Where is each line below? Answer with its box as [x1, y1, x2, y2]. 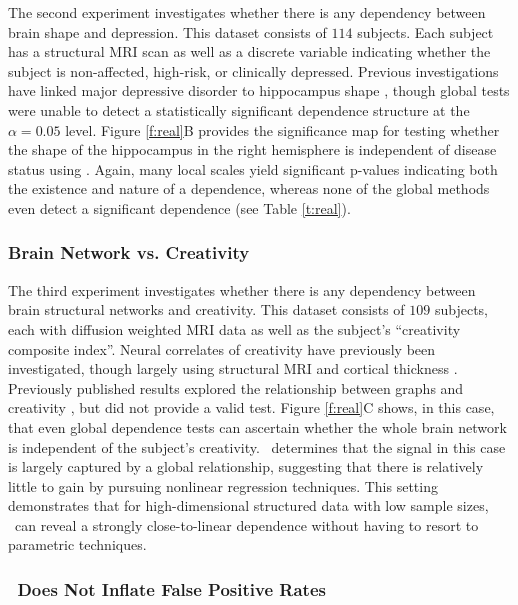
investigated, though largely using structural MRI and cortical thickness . [8, 358, 458, 379]
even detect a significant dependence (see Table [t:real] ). [8, 197, 351, 218]
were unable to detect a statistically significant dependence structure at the [8, 99, 470, 120]
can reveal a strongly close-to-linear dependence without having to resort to [14, 514, 479, 535]
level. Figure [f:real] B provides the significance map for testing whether [65, 119, 500, 140]
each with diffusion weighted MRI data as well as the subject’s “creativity [8, 318, 461, 339]
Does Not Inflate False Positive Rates [17, 576, 326, 601]
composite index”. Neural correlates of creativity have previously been [8, 338, 436, 359]
